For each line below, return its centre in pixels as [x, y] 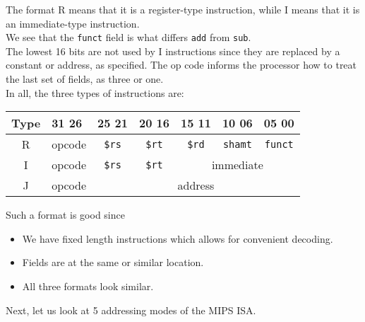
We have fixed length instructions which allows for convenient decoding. [178, 238]
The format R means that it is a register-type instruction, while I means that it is [183, 9]
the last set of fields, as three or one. [85, 79]
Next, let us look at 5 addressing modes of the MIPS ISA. [131, 310]
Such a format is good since [65, 215]
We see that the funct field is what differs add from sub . [128, 37]
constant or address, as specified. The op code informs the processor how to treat [181, 65]
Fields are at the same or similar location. [113, 262]
